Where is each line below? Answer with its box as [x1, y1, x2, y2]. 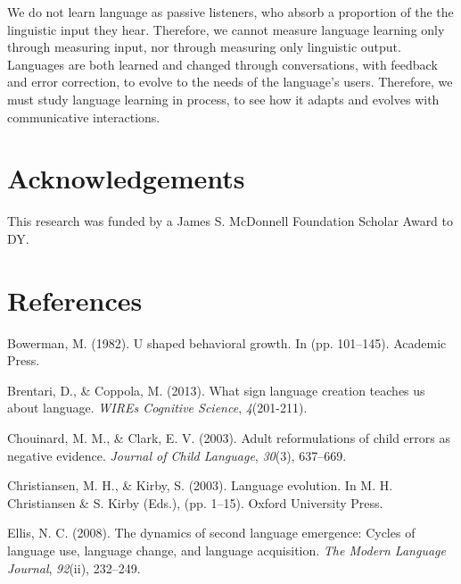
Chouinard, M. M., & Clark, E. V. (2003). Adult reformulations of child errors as [7, 428, 450, 446]
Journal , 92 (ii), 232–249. [7, 558, 141, 577]
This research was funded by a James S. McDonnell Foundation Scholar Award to [7, 212, 454, 230]
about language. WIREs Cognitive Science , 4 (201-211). [7, 398, 308, 417]
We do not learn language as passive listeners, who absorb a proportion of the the [7, 3, 454, 21]
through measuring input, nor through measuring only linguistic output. [7, 38, 401, 56]
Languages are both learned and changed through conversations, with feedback [7, 54, 438, 73]
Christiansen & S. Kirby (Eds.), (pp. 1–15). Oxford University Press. [7, 493, 383, 512]
